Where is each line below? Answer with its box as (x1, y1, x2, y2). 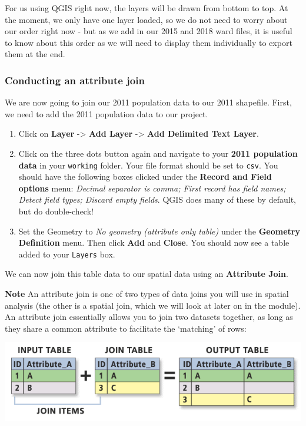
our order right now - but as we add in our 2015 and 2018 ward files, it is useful (5, 25, 292, 37)
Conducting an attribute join (5, 72, 145, 87)
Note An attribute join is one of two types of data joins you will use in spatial (5, 288, 289, 300)
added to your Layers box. (18, 247, 115, 260)
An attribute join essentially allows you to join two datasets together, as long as (5, 311, 293, 323)
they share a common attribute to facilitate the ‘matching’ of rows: (5, 322, 247, 334)
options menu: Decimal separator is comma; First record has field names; (18, 181, 286, 194)
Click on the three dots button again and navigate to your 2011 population (18, 147, 298, 159)
